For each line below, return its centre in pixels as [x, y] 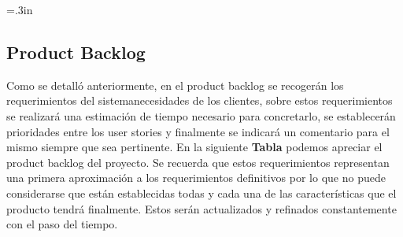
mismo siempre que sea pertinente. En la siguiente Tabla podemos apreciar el [194, 147]
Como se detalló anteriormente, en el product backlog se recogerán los [175, 85]
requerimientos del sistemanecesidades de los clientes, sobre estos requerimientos [200, 100]
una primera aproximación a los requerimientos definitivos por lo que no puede [196, 178]
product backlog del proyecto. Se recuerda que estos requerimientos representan [198, 162]
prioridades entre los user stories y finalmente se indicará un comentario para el [198, 131]
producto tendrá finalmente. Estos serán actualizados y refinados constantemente [201, 208]
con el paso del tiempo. [62, 224]
